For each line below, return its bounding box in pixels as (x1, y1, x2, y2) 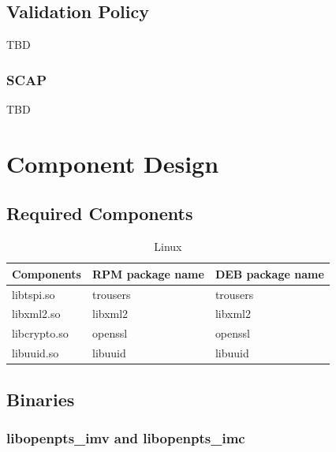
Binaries (6, 387, 75, 411)
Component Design (6, 147, 219, 179)
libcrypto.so (12, 325, 69, 342)
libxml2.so (12, 305, 61, 322)
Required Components (6, 201, 193, 226)
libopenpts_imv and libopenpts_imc (6, 428, 245, 447)
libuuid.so (12, 345, 59, 361)
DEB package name (215, 265, 324, 282)
